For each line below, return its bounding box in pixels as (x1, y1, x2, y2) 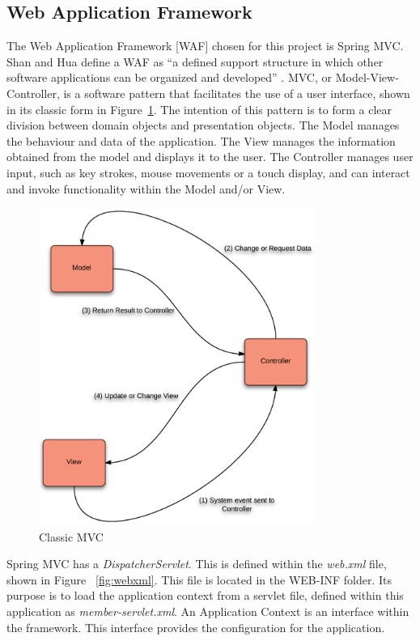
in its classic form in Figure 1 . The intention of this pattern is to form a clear (6, 100, 392, 117)
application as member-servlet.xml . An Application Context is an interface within (6, 602, 409, 619)
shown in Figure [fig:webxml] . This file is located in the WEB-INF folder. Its (6, 571, 392, 588)
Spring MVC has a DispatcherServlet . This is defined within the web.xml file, (6, 555, 387, 572)
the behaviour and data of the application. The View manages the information (6, 132, 396, 149)
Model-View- (335, 69, 399, 86)
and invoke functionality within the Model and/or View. (6, 180, 286, 197)
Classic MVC (39, 528, 104, 545)
